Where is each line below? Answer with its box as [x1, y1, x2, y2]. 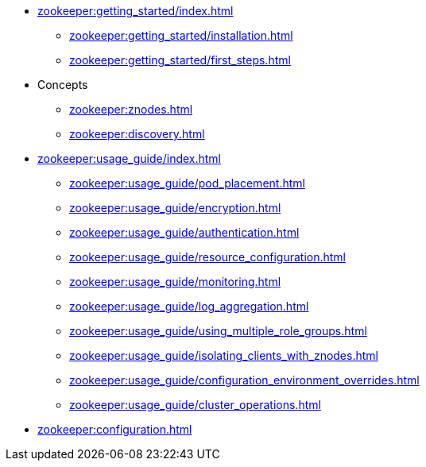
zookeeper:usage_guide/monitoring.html [69, 275, 281, 288]
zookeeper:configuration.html [37, 423, 192, 436]
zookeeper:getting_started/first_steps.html [69, 53, 291, 67]
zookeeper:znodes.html [69, 102, 193, 116]
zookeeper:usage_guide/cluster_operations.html [69, 398, 321, 411]
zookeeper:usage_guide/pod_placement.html [69, 176, 305, 190]
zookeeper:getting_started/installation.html [69, 29, 293, 42]
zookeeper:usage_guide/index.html [37, 152, 222, 165]
